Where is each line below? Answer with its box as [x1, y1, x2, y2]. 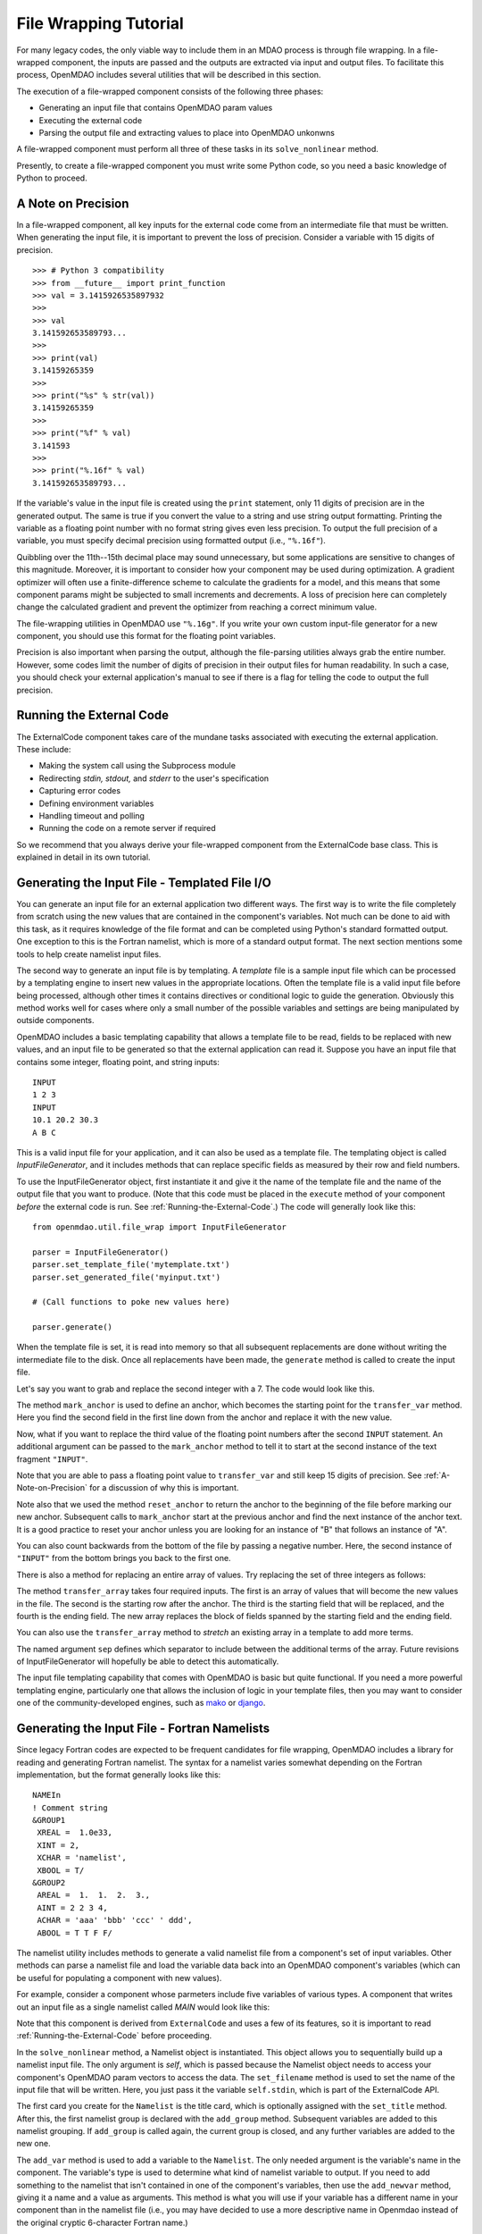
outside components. [16, 1015, 95, 1026]
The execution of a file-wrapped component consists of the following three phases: [16, 86, 324, 97]
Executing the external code [38, 114, 143, 125]
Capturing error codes [38, 785, 120, 796]
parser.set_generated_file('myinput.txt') [32, 1272, 221, 1282]
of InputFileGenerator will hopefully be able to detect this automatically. [16, 1656, 279, 1667]
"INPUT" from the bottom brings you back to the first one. [16, 1553, 231, 1564]
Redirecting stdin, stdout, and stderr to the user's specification [38, 773, 270, 784]
